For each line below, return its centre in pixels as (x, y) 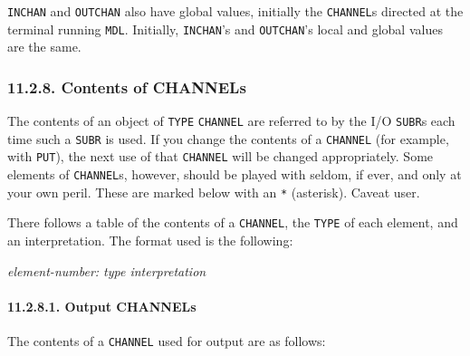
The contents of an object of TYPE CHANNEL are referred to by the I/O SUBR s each (231, 121)
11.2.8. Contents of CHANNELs (127, 87)
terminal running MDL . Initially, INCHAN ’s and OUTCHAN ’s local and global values (225, 29)
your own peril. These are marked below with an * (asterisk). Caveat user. (214, 192)
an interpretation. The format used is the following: (150, 241)
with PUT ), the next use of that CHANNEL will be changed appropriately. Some (221, 156)
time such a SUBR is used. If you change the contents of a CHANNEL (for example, (228, 138)
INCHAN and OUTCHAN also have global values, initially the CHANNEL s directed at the (235, 11)
